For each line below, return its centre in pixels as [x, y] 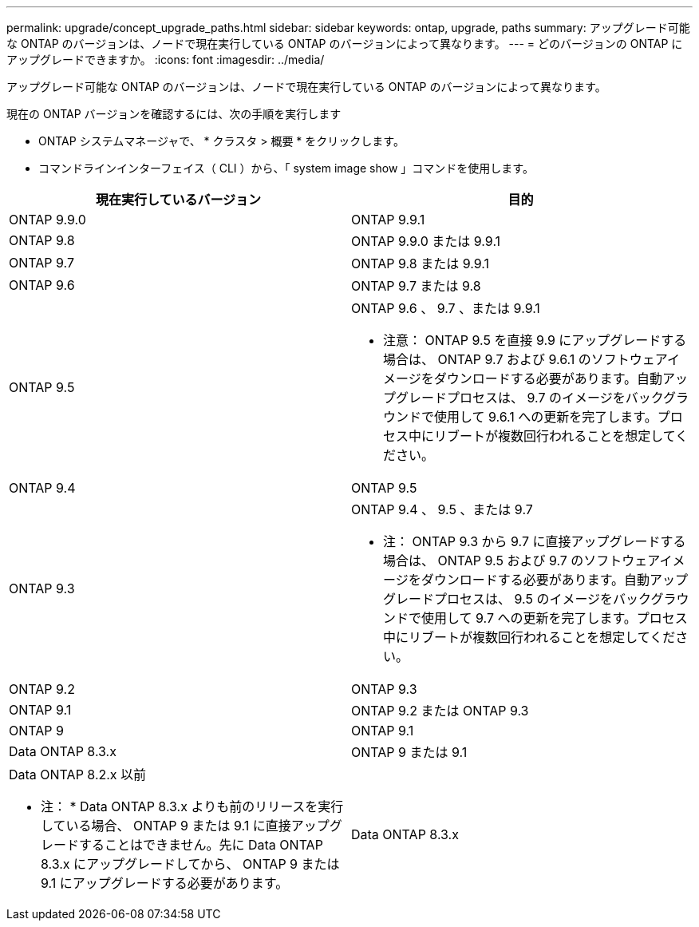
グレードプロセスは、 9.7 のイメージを [511, 398]
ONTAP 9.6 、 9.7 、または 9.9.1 [446, 308]
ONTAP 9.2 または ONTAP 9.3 [440, 711]
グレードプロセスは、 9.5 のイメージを [498, 599]
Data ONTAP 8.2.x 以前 [78, 774]
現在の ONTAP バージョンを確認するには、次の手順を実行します [174, 114]
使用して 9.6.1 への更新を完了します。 [546, 417]
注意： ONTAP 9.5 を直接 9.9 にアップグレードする [535, 340]
